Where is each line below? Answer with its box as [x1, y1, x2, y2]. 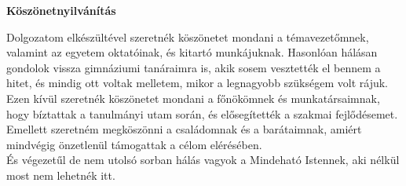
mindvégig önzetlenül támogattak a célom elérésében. [6, 136, 262, 152]
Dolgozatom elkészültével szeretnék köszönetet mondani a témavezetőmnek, [6, 28, 369, 45]
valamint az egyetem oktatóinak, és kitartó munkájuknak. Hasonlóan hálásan [6, 44, 378, 60]
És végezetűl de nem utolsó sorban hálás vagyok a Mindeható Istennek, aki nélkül [6, 151, 400, 168]
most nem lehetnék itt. [6, 166, 115, 183]
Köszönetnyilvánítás [6, 2, 116, 18]
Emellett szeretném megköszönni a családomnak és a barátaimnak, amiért [6, 121, 362, 137]
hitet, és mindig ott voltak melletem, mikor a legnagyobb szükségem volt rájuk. [6, 75, 389, 91]
